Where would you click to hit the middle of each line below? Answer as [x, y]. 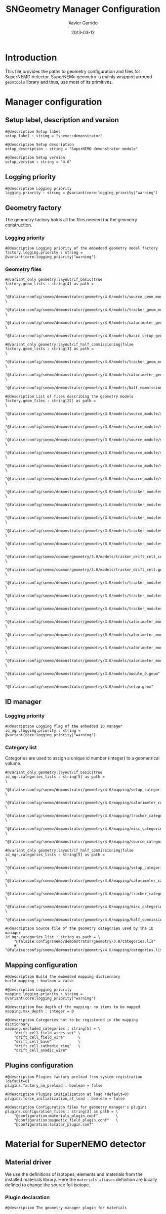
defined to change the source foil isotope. [48, 1185]
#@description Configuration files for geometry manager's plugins [76, 1107]
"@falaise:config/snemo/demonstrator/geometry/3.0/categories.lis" [85, 941]
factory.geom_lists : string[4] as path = [49, 284]
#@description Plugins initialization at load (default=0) [67, 1094]
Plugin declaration [28, 1198]
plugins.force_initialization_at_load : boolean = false [65, 1098]
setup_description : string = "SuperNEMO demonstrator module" [72, 149]
